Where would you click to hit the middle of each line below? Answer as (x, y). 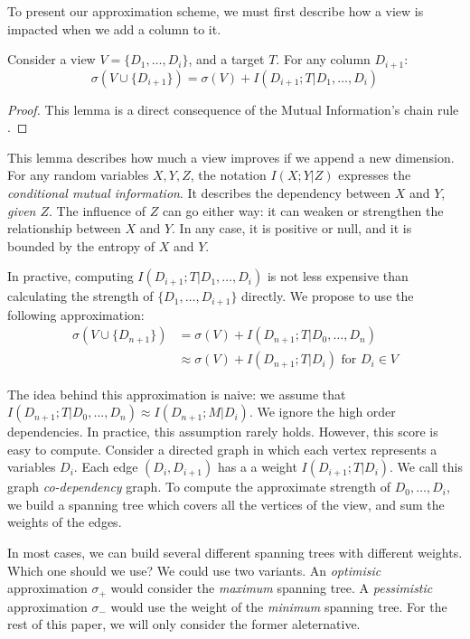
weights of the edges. (65, 522)
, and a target (226, 59)
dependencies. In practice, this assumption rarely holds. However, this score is (223, 432)
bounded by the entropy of (81, 245)
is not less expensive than (338, 276)
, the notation (228, 175)
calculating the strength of (80, 296)
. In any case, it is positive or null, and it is (292, 228)
